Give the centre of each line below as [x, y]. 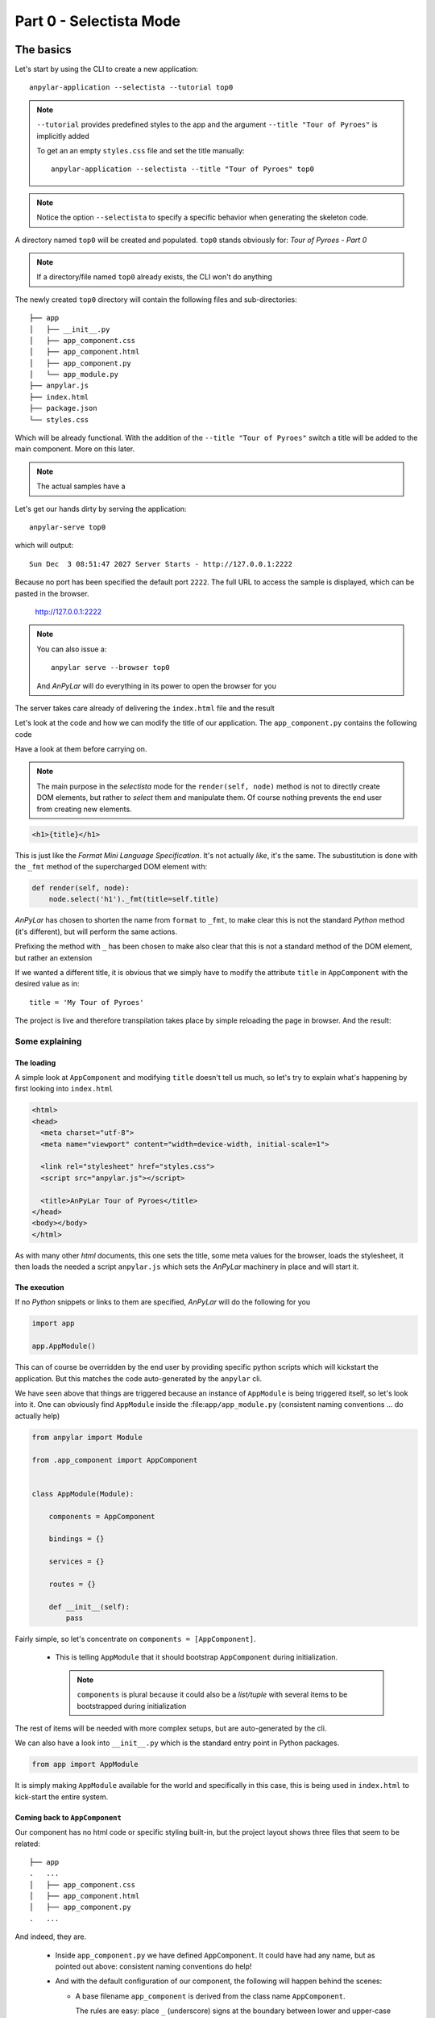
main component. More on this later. [75, 449]
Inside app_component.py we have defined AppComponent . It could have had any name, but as [215, 1955]
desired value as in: [47, 984]
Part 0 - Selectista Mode [98, 21]
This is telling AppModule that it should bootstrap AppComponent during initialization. [197, 1657]
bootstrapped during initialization [132, 1706]
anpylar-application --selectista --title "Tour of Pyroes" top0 [182, 169]
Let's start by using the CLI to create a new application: [107, 69]
